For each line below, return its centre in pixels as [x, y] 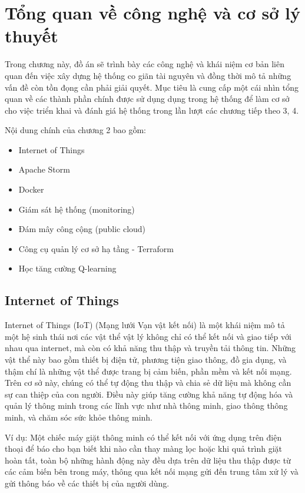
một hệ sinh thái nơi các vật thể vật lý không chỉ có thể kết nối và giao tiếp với [148, 336]
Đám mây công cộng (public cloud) [82, 229]
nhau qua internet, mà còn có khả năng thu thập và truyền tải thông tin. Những [150, 348]
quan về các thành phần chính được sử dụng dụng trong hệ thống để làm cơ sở [147, 99]
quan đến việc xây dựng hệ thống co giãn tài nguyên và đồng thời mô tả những [148, 75]
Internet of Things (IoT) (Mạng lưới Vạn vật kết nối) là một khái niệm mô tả [145, 325]
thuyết [32, 36]
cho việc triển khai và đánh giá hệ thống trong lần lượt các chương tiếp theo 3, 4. [152, 110]
